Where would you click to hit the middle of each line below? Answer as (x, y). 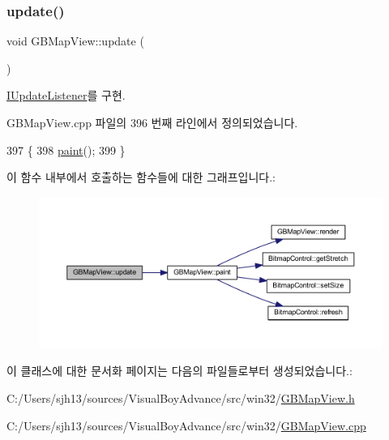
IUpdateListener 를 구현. (66, 95)
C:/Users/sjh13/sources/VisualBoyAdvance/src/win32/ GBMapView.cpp (186, 425)
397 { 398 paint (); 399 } (66, 150)
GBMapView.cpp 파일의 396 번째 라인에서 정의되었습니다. (152, 122)
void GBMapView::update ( (75, 41)
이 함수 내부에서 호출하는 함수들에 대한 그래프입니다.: (141, 177)
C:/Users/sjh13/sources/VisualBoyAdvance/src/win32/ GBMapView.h (181, 398)
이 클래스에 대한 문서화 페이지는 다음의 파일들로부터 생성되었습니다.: (180, 371)
